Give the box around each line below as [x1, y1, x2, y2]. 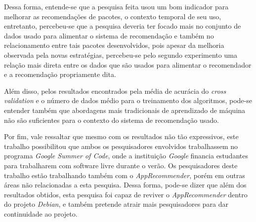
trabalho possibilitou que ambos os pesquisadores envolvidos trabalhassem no [4, 141, 238, 151]
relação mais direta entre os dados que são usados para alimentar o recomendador [4, 59, 252, 70]
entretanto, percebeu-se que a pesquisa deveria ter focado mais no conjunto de [4, 21, 241, 31]
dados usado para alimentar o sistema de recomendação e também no [4, 30, 214, 40]
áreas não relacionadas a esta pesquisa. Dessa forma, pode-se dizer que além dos [4, 180, 247, 190]
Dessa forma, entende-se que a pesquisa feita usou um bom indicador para [4, 1, 229, 11]
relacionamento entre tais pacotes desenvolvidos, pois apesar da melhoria [4, 40, 224, 50]
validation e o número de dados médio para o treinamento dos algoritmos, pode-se [4, 95, 252, 106]
